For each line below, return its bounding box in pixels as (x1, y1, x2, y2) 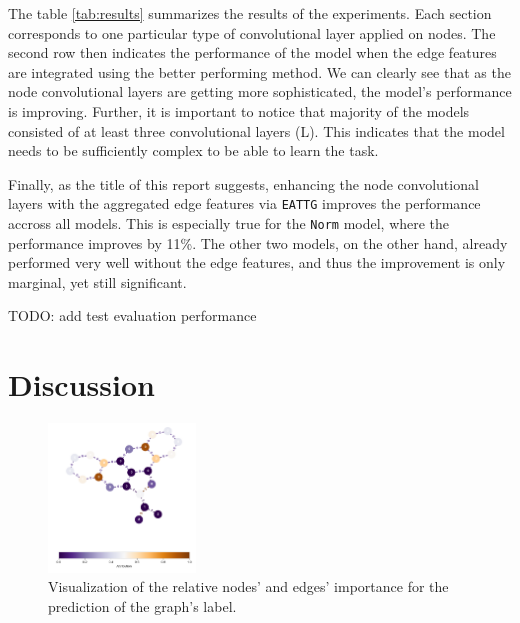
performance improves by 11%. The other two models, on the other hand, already (8, 232, 508, 253)
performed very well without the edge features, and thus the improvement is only (8, 252, 506, 273)
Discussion (8, 364, 155, 405)
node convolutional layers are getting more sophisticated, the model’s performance (8, 81, 512, 102)
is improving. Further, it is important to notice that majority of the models (8, 100, 470, 121)
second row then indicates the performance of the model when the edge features (8, 42, 497, 63)
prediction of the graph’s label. (48, 595, 237, 616)
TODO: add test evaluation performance (8, 305, 257, 326)
